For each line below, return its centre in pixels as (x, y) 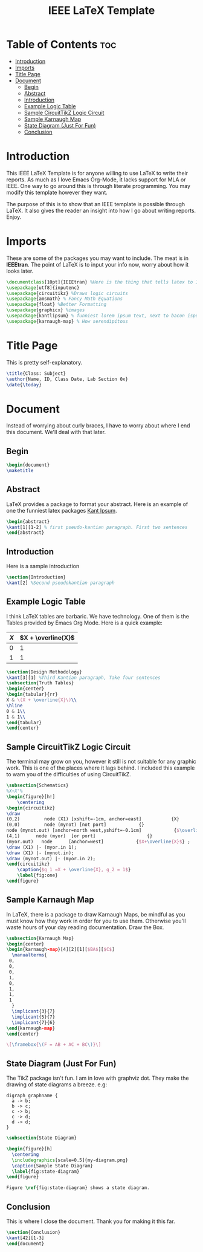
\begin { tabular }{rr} (32, 695)
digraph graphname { (32, 1096)
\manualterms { (29, 955)
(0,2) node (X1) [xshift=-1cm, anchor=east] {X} (93, 819)
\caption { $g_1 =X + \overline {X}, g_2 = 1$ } (74, 870)
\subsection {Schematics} (37, 786)
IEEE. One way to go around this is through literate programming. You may (98, 186)
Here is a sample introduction (43, 566)
